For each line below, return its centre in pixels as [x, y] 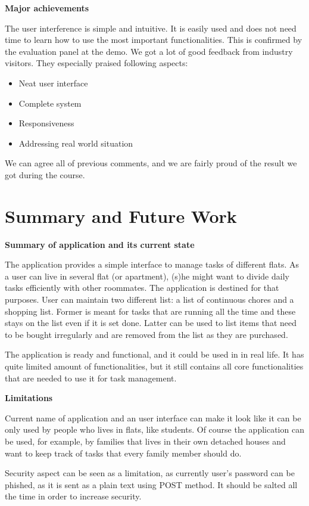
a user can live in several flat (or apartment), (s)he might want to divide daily [147, 276]
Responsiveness [46, 123]
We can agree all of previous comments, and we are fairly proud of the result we [151, 163]
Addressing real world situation [76, 143]
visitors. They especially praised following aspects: [96, 63]
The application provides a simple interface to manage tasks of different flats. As [152, 264]
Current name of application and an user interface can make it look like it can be [153, 417]
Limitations [29, 398]
